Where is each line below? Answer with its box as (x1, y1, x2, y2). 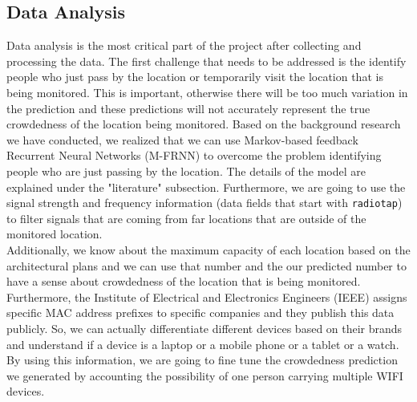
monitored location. (6, 225, 103, 242)
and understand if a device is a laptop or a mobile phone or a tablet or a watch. (6, 335, 399, 352)
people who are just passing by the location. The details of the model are (6, 162, 366, 179)
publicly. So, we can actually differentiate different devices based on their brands (6, 319, 403, 336)
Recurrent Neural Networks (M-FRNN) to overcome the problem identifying (6, 147, 382, 164)
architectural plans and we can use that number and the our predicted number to (6, 257, 407, 274)
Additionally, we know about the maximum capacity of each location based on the (6, 241, 411, 258)
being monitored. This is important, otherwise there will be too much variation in (6, 83, 408, 100)
